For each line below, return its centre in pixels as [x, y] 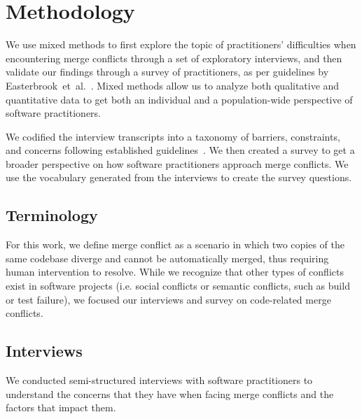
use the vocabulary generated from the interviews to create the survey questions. [179, 177]
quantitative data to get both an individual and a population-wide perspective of [179, 99]
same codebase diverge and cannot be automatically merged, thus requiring [167, 258]
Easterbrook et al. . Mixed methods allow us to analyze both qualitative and [173, 85]
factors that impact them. [61, 407]
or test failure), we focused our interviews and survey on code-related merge [168, 299]
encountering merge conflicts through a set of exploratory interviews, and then [174, 58]
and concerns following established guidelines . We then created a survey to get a [180, 150]
